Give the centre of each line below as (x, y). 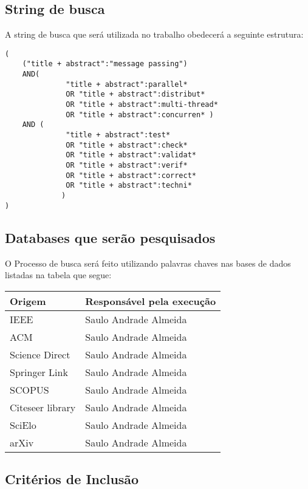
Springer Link (39, 372)
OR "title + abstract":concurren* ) (140, 115)
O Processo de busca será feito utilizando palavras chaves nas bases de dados (148, 263)
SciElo (23, 425)
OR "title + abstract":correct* (131, 175)
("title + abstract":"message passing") (105, 64)
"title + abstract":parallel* (127, 84)
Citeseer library (43, 407)
